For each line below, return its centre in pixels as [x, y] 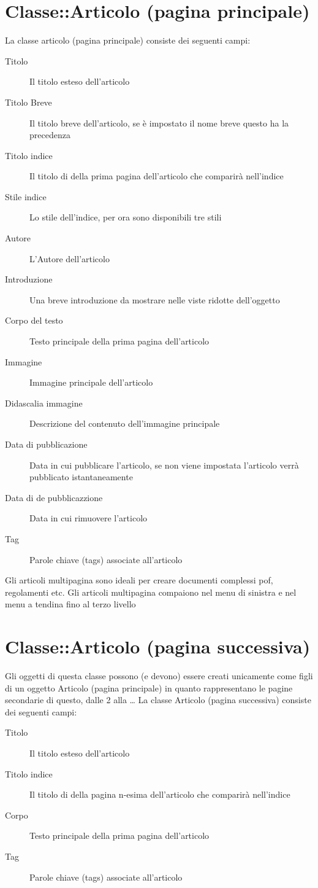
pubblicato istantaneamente [81, 477]
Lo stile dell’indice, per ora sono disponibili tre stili [126, 217]
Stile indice [26, 196]
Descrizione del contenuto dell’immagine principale [125, 423]
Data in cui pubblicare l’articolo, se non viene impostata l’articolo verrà [164, 465]
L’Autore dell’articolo [70, 258]
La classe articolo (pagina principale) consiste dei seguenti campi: [128, 40]
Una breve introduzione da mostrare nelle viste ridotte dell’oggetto [155, 299]
